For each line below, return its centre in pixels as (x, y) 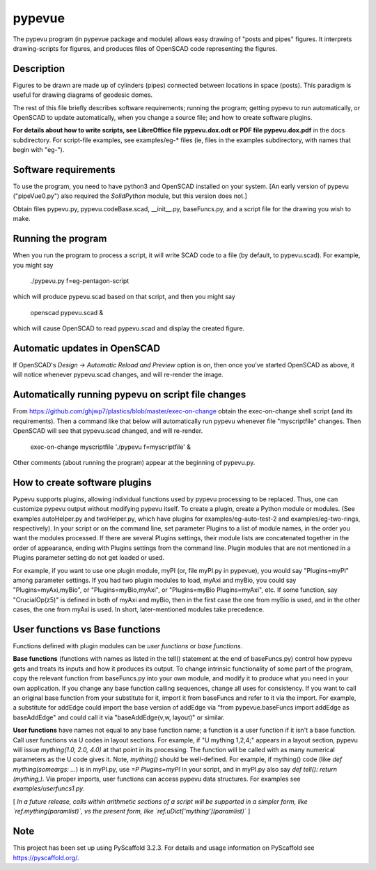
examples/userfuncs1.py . (49, 788)
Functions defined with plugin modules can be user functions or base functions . (128, 646)
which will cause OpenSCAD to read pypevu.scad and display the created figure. (129, 328)
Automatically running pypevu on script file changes (130, 395)
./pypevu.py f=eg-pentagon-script (80, 281)
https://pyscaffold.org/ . (46, 857)
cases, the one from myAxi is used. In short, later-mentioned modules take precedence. (139, 609)
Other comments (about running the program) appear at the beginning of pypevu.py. (134, 462)
